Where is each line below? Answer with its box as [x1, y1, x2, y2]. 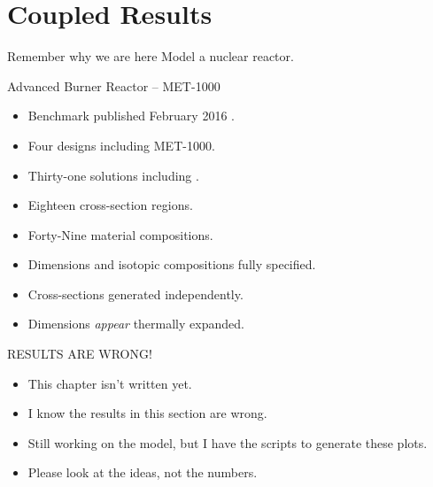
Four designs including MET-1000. [27, 135, 215, 154]
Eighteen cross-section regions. [27, 196, 193, 214]
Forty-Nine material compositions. [27, 225, 213, 243]
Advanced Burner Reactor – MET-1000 [7, 76, 220, 95]
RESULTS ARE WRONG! [7, 344, 152, 363]
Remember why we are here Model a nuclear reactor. [7, 47, 294, 66]
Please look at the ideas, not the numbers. [27, 463, 258, 482]
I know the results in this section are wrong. [27, 404, 267, 422]
